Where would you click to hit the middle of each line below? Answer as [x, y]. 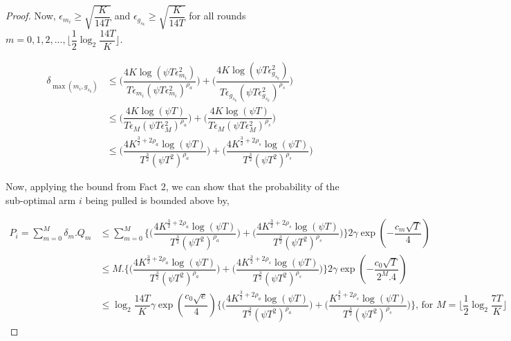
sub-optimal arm [41, 200]
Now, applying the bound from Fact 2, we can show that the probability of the [173, 186]
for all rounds [217, 16]
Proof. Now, [31, 16]
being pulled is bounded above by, [157, 200]
